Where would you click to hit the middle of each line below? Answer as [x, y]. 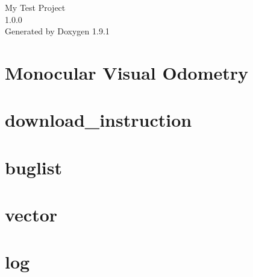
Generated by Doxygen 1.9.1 [57, 31]
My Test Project [35, 7]
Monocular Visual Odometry [127, 72]
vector [31, 215]
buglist [33, 167]
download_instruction [98, 120]
